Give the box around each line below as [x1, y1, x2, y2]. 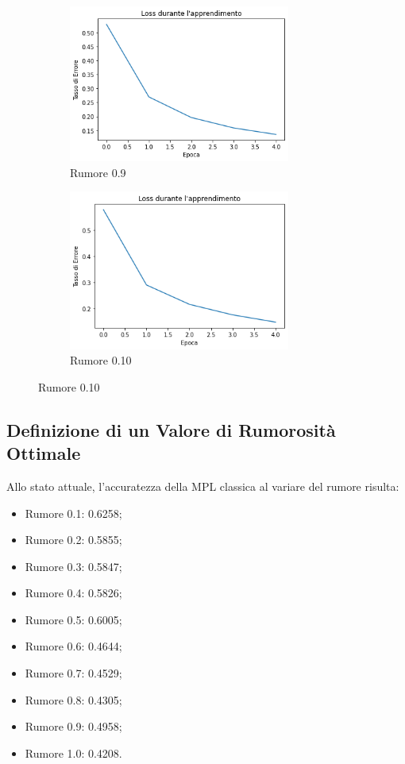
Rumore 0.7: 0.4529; [25, 665, 122, 681]
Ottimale [6, 441, 81, 465]
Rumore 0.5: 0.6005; [25, 611, 122, 627]
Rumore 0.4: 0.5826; [25, 585, 122, 601]
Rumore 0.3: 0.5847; [25, 558, 122, 574]
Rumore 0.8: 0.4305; [25, 691, 122, 708]
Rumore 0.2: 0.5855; [25, 531, 122, 548]
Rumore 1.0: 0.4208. [25, 744, 122, 761]
